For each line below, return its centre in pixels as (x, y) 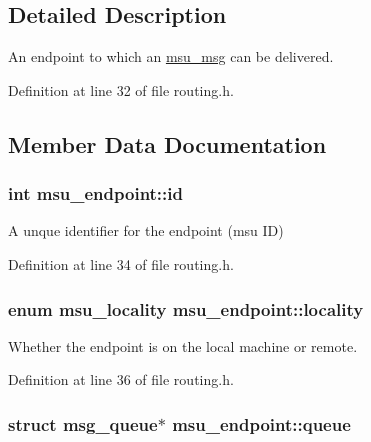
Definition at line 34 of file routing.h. (121, 263)
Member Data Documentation (167, 143)
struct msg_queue (83, 423)
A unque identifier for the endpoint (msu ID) (146, 230)
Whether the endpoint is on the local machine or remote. (183, 345)
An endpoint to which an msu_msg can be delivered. (171, 56)
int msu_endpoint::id (95, 193)
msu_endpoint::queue (261, 423)
